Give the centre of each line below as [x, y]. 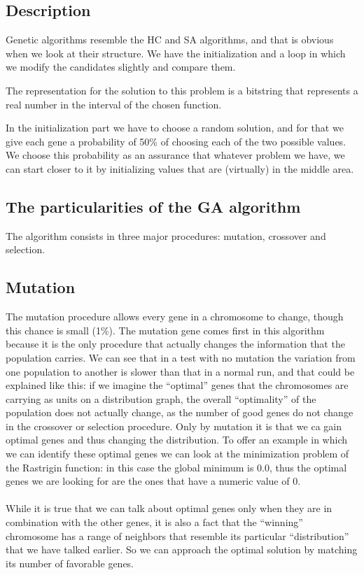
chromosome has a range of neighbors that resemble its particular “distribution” [177, 535]
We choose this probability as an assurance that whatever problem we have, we [175, 155]
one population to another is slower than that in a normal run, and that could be [180, 371]
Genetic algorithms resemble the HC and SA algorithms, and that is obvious [170, 40]
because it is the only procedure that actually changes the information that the [175, 344]
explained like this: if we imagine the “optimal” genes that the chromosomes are [177, 385]
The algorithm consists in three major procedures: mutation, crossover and [166, 235]
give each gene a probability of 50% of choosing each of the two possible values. [176, 141]
